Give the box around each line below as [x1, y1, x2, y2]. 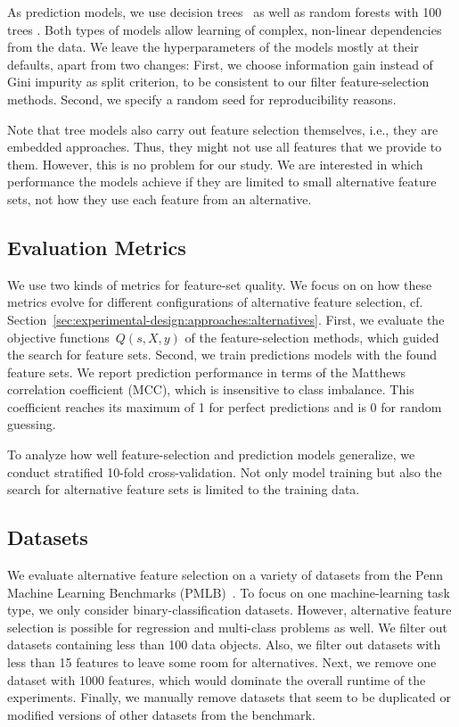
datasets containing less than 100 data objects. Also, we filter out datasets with [7, 635, 441, 654]
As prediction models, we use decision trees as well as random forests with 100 [7, 3, 442, 21]
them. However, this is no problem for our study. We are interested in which [7, 154, 423, 173]
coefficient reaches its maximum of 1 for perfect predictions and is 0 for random [7, 397, 442, 416]
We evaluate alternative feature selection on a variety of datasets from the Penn [7, 566, 443, 584]
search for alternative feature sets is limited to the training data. [7, 480, 360, 499]
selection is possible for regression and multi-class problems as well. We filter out [7, 617, 448, 636]
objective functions [7, 327, 110, 346]
